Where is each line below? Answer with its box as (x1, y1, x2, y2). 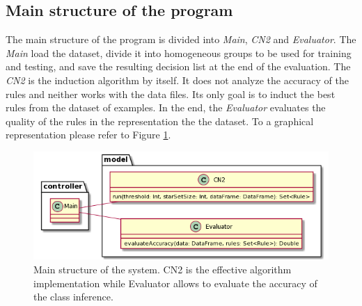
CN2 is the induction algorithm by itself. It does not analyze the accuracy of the (6, 72, 349, 87)
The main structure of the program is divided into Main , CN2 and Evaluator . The (6, 32, 356, 47)
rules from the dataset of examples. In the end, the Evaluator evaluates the (6, 100, 326, 115)
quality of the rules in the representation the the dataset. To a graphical (6, 113, 314, 128)
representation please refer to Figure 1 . (6, 127, 171, 142)
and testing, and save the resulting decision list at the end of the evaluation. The (6, 59, 351, 74)
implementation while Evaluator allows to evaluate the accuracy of (33, 275, 317, 290)
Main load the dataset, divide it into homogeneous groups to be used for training (6, 45, 352, 60)
